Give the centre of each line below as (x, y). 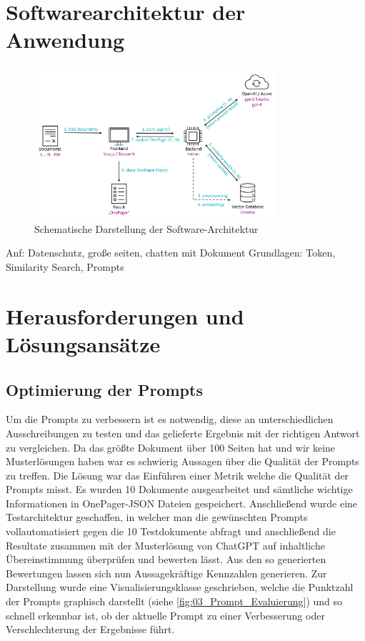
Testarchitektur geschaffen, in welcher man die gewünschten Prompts (157, 517)
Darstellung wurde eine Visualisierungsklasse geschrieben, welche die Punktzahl (180, 587)
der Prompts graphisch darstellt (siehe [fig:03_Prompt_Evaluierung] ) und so (174, 601)
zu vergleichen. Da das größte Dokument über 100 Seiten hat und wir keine (171, 447)
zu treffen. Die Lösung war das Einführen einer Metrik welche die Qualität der (177, 475)
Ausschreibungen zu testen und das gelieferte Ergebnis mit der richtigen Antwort (183, 433)
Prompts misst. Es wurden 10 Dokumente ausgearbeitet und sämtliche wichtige (179, 489)
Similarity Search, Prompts (65, 266)
